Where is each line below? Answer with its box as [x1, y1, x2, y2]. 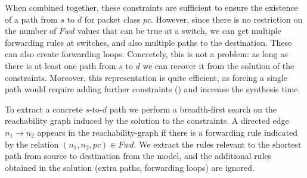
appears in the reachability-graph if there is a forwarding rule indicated [37, 126, 298, 138]
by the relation [5, 138, 59, 150]
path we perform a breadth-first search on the [109, 102, 277, 115]
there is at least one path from [5, 59, 116, 71]
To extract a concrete [5, 102, 83, 115]
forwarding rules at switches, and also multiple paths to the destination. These [5, 36, 292, 48]
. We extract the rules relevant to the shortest [134, 138, 302, 150]
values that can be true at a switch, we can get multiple [77, 24, 282, 37]
